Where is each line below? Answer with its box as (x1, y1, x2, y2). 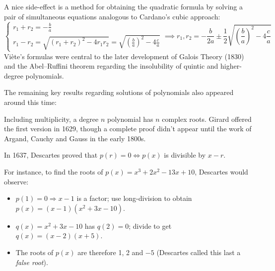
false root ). (15, 257, 48, 267)
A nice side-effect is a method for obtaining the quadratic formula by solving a (4, 1, 243, 11)
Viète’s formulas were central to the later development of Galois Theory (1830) (4, 51, 244, 61)
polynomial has (107, 113, 153, 124)
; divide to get (129, 220, 172, 231)
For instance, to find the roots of (4, 167, 103, 177)
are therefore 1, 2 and (77, 247, 143, 257)
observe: (4, 176, 29, 186)
